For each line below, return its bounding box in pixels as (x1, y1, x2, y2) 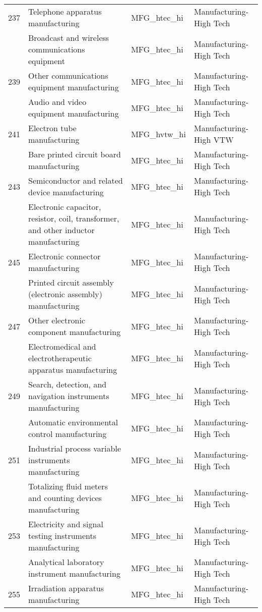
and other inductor (28, 224, 95, 236)
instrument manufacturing (28, 568, 120, 579)
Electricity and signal (28, 518, 103, 530)
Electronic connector (28, 250, 101, 262)
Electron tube (28, 122, 77, 134)
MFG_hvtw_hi (131, 128, 186, 140)
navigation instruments (28, 390, 109, 402)
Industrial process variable (28, 442, 121, 454)
